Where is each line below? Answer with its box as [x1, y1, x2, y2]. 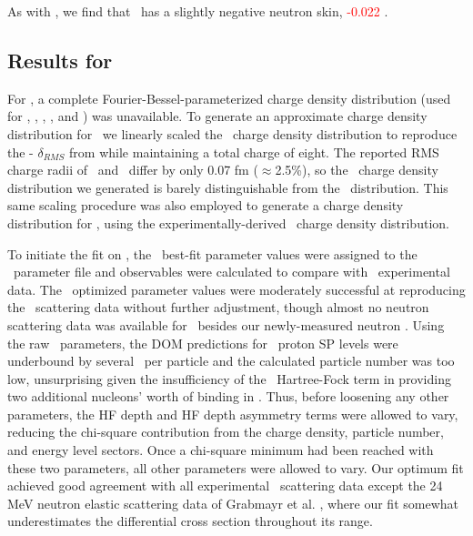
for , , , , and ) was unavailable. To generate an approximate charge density [7, 106, 428, 126]
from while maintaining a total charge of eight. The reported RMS [69, 142, 439, 161]
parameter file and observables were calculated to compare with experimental [13, 262, 450, 281]
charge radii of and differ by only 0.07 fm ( [7, 160, 258, 179]
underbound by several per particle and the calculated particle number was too [7, 351, 455, 370]
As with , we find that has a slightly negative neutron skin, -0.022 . [7, 2, 388, 20]
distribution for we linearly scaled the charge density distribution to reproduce [7, 124, 458, 143]
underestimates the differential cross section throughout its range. [7, 511, 373, 531]
